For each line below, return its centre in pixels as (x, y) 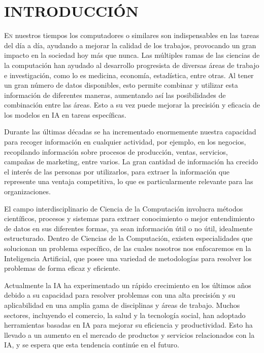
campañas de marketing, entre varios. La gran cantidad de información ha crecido (131, 162)
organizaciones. (27, 191)
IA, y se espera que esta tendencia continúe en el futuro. (92, 345)
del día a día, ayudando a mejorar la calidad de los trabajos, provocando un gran (130, 45)
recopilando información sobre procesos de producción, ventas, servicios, (116, 151)
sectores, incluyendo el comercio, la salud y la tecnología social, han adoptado (125, 315)
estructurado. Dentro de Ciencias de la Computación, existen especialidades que (128, 238)
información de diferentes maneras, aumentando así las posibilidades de (115, 95)
